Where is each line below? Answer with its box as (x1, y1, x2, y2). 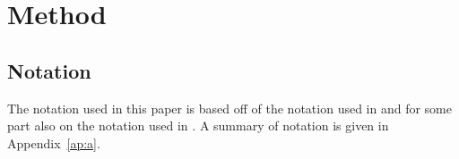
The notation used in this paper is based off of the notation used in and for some (7, 98, 452, 117)
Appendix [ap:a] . (7, 133, 100, 152)
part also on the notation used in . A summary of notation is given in (7, 116, 389, 135)
